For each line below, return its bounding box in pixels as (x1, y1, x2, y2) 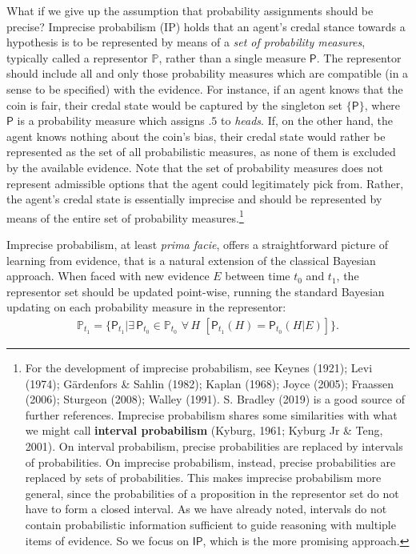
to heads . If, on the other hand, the (221, 112, 394, 129)
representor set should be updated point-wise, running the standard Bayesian (6, 283, 385, 299)
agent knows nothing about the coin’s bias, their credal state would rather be (6, 127, 386, 144)
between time (225, 267, 290, 284)
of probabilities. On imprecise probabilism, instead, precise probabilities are (25, 453, 396, 470)
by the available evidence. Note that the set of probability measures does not (6, 159, 383, 175)
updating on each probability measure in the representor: (6, 299, 286, 315)
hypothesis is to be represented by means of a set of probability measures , (6, 34, 366, 50)
